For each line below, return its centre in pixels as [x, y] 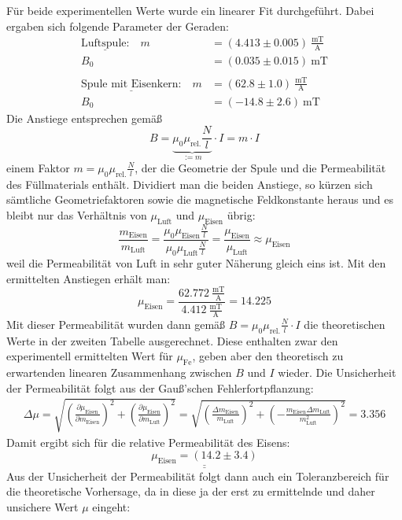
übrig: [241, 214]
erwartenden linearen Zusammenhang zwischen [119, 372]
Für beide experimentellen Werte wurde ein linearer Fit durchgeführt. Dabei [190, 10]
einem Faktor [38, 167]
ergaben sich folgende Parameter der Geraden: [118, 26]
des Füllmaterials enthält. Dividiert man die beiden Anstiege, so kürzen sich [190, 184]
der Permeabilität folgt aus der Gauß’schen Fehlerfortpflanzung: [160, 387]
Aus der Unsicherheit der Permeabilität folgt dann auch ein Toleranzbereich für [198, 476]
